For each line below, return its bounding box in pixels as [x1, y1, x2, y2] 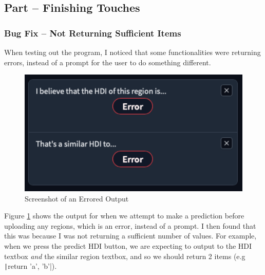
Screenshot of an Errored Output [25, 193, 129, 204]
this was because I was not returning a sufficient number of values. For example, [4, 230, 257, 241]
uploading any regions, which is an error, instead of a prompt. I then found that [4, 220, 256, 231]
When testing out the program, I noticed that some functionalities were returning [4, 47, 261, 57]
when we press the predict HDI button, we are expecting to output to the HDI [4, 240, 252, 251]
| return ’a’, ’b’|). [4, 261, 57, 271]
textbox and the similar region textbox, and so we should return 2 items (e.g [4, 250, 245, 261]
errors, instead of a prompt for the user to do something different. [4, 57, 211, 67]
